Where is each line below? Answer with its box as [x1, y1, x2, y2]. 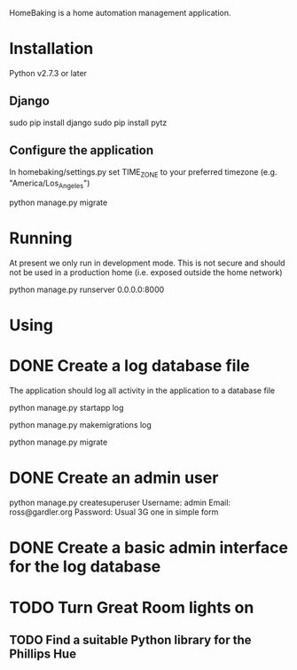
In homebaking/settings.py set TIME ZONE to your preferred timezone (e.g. [9, 166, 277, 179]
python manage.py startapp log [9, 403, 124, 414]
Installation [9, 39, 94, 59]
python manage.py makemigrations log [9, 420, 152, 430]
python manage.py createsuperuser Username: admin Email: [9, 497, 231, 508]
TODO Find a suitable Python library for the [9, 632, 252, 647]
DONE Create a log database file [9, 356, 250, 376]
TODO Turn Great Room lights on [9, 597, 254, 618]
